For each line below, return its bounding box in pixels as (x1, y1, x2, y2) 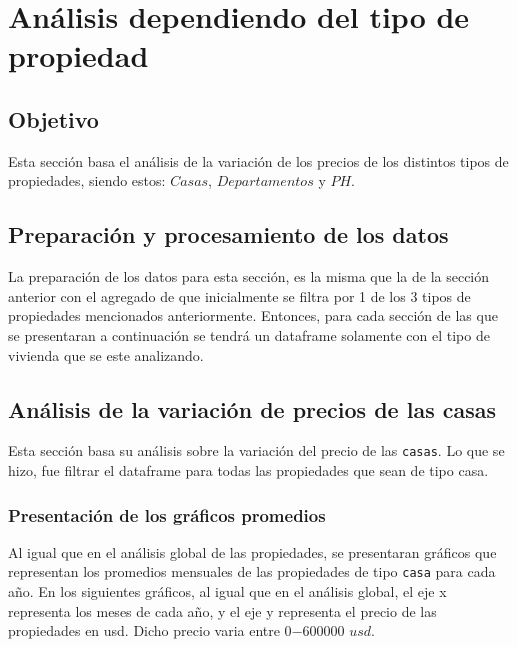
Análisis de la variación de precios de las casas (8, 393, 496, 424)
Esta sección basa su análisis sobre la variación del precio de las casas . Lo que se (8, 440, 505, 461)
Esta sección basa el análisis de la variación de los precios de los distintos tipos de (8, 150, 509, 171)
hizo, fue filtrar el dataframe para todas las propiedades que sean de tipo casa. (8, 459, 489, 480)
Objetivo (8, 103, 99, 134)
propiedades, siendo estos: (8, 170, 166, 191)
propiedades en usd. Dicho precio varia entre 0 (8, 620, 292, 641)
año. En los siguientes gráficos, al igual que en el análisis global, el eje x (8, 581, 447, 602)
